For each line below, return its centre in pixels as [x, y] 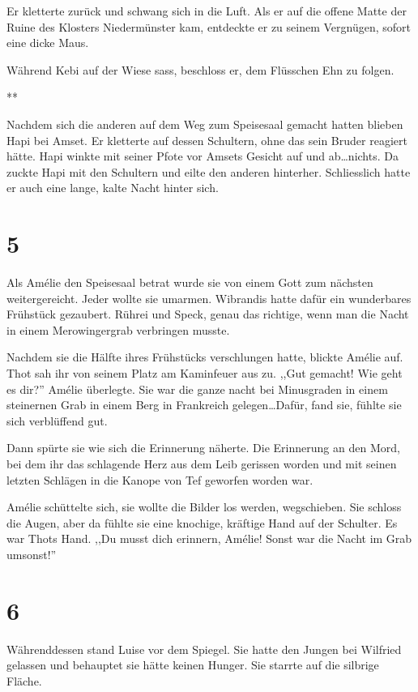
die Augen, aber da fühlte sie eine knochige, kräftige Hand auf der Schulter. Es [202, 522]
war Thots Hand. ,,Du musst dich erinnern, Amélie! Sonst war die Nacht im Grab [209, 538]
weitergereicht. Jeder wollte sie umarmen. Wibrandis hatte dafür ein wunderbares [209, 298]
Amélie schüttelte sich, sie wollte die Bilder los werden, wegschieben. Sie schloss [204, 507]
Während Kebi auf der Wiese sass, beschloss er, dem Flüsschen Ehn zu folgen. [200, 69]
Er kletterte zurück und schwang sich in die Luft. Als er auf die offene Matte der [207, 11]
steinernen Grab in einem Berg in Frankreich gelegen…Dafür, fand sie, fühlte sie [204, 405]
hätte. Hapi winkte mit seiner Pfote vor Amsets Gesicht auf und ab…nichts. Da [203, 156]
